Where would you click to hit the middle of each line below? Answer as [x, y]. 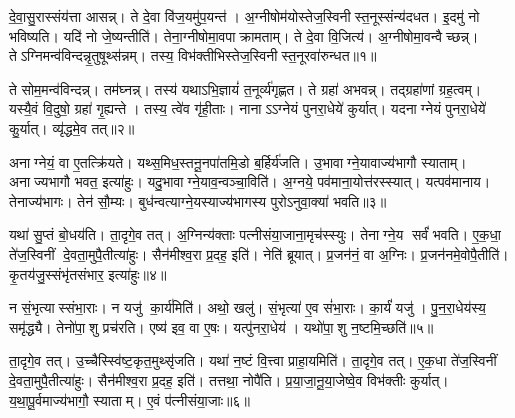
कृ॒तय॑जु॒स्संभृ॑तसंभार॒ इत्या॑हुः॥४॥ [88, 273]
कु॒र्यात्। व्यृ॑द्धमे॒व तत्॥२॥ [72, 127]
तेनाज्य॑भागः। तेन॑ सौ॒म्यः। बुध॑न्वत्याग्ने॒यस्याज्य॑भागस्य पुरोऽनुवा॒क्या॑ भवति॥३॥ [198, 200]
